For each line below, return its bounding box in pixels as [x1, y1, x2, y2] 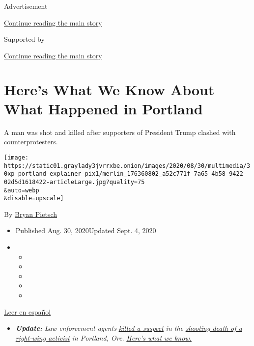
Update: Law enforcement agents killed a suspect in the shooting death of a [15, 323, 242, 333]
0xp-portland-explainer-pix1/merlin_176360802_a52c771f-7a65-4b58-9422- [4, 170, 247, 178]
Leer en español [4, 306, 51, 317]
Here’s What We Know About [4, 79, 215, 99]
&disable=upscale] [4, 195, 64, 202]
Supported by [4, 34, 45, 44]
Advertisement [4, 1, 48, 11]
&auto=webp [4, 186, 39, 194]
